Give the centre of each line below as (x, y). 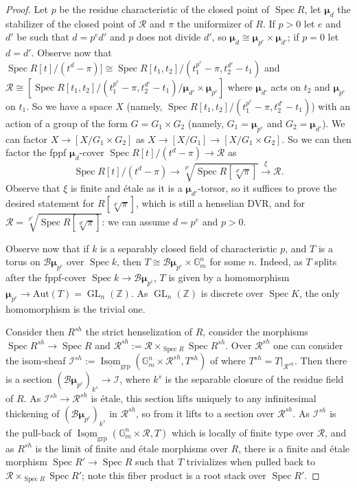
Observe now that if (47, 248)
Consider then (35, 332)
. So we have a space (69, 106)
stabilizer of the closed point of (71, 23)
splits (326, 262)
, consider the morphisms (255, 332)
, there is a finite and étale (294, 448)
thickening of (33, 413)
